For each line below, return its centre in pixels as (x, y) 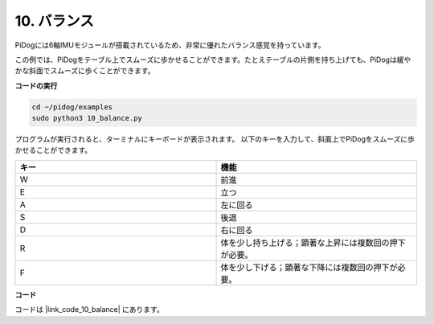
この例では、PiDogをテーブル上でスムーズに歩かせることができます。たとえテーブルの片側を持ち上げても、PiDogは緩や (213, 59)
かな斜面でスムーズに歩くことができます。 (85, 71)
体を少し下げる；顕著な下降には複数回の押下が (309, 267)
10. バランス (54, 21)
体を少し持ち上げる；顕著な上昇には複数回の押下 (313, 243)
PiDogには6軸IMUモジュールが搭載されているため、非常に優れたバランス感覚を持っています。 (170, 45)
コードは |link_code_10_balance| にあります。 (89, 310)
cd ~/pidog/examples (72, 107)
